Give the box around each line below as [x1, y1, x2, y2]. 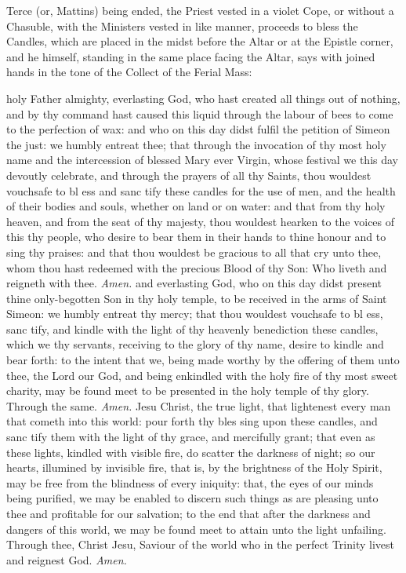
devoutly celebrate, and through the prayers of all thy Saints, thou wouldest [6, 166, 372, 183]
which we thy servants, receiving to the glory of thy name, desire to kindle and [6, 336, 384, 352]
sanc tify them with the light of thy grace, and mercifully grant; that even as [6, 429, 375, 445]
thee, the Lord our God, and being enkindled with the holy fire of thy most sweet [6, 367, 398, 383]
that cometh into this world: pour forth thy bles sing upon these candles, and [6, 413, 378, 429]
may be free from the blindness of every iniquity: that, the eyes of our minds [6, 474, 374, 491]
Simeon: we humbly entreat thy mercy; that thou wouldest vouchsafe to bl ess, [6, 305, 383, 322]
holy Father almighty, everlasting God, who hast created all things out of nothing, [6, 89, 401, 106]
